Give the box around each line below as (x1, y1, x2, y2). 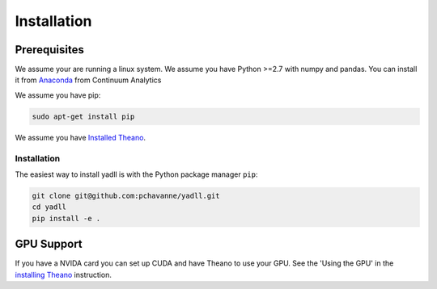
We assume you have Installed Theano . (15, 132, 146, 142)
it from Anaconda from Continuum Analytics (15, 75, 162, 85)
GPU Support (15, 237, 83, 251)
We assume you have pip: (15, 90, 101, 100)
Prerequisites (15, 43, 84, 57)
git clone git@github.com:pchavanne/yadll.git (32, 191, 220, 200)
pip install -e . (32, 214, 101, 223)
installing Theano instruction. (15, 270, 112, 279)
